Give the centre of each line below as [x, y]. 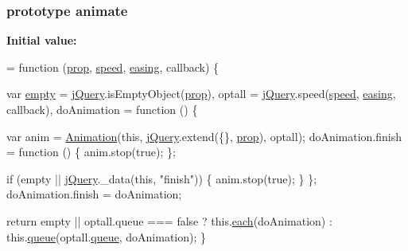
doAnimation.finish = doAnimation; [94, 194]
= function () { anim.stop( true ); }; [91, 152]
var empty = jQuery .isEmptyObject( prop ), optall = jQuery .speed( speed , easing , [201, 94]
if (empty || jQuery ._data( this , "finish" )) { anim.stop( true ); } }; [162, 178]
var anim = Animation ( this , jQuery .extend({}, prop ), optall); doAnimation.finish [204, 136]
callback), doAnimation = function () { [102, 109]
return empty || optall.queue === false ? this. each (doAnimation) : [169, 220]
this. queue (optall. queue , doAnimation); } [107, 236]
